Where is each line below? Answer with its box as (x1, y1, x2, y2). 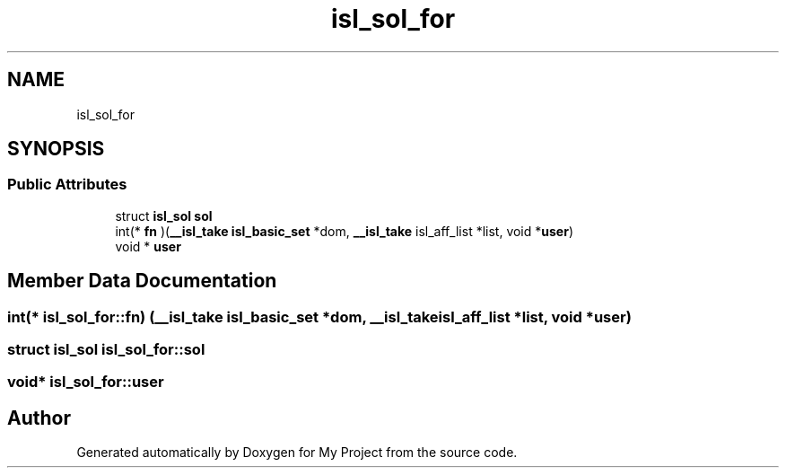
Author (7, 406, 71, 429)
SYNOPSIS (7, 137, 105, 161)
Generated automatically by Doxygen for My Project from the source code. (76, 444, 518, 461)
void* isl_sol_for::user (7, 373, 164, 391)
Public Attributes (7, 175, 127, 194)
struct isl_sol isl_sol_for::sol (7, 340, 205, 359)
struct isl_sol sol (115, 207, 213, 224)
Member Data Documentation (7, 269, 277, 293)
